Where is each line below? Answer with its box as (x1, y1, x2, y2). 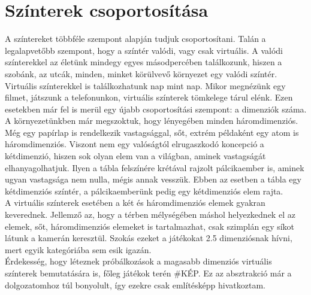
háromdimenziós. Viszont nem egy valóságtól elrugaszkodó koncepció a (5, 138, 264, 150)
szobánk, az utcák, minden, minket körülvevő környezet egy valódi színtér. (5, 67, 277, 80)
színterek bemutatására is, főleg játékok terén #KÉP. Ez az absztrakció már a (5, 267, 292, 279)
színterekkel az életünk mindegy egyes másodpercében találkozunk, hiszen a (5, 56, 282, 68)
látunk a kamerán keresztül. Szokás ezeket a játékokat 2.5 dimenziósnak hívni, (5, 232, 292, 244)
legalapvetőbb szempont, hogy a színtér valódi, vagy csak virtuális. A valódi (5, 44, 283, 56)
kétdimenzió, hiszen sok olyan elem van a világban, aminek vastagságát (5, 150, 266, 162)
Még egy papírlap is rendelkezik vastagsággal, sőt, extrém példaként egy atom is (5, 126, 299, 138)
